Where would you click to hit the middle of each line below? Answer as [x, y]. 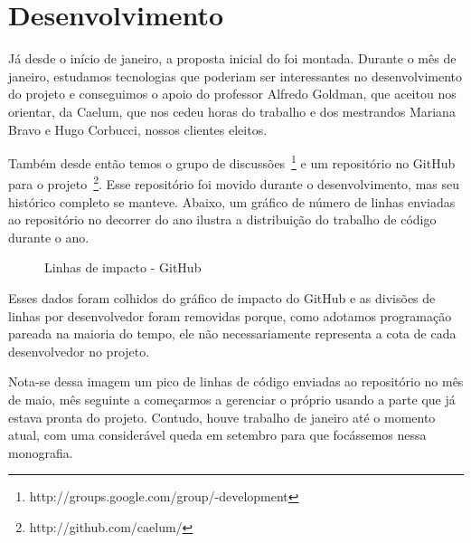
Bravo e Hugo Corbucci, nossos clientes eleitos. [138, 129]
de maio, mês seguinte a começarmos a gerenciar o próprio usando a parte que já [232, 399]
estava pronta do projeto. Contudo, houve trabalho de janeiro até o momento [222, 417]
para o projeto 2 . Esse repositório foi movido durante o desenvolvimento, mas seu [234, 182]
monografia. [41, 452]
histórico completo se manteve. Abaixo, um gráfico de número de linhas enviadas [232, 201]
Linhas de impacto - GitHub [123, 267]
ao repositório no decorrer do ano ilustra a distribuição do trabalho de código [222, 219]
